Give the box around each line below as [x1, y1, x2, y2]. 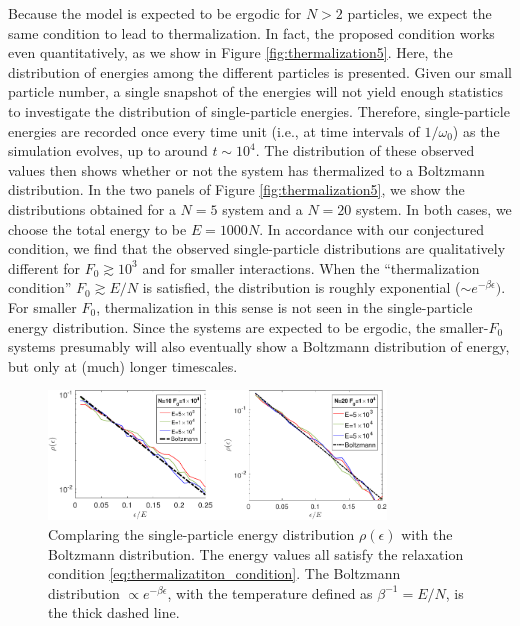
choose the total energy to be [8, 218, 187, 239]
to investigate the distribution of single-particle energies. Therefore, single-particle [8, 100, 510, 121]
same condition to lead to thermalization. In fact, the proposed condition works [8, 22, 495, 43]
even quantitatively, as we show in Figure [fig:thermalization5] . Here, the [8, 42, 453, 63]
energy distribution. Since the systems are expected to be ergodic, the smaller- [8, 316, 489, 337]
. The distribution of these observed [255, 140, 475, 161]
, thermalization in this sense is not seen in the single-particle [96, 296, 473, 317]
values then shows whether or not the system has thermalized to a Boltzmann [8, 159, 485, 180]
